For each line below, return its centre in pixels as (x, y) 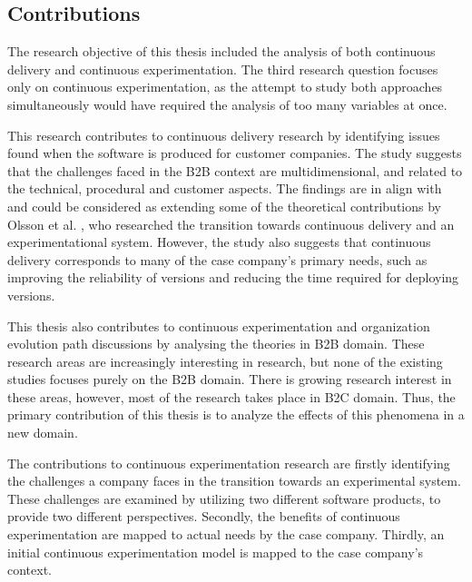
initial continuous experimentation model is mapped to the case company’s (216, 552)
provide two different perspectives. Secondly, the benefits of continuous (204, 516)
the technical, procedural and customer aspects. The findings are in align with (225, 188)
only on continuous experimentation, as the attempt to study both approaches (225, 87)
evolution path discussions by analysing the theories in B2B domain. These (216, 344)
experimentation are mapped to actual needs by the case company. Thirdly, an (226, 534)
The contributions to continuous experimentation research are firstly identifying (229, 463)
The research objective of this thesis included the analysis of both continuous (221, 51)
